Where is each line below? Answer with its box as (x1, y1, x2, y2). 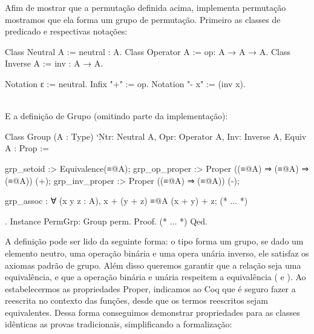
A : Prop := (5, 142, 49, 154)
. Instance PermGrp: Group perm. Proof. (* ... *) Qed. (5, 214, 208, 227)
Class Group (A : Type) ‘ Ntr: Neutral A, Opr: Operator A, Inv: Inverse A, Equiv (5, 129, 307, 142)
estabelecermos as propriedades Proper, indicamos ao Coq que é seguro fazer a (5, 282, 296, 295)
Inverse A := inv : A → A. (5, 57, 103, 70)
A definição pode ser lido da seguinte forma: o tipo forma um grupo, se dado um (5, 235, 304, 247)
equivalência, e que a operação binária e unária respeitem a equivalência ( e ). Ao (5, 270, 306, 283)
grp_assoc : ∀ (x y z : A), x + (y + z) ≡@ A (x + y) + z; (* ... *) (5, 194, 248, 207)
